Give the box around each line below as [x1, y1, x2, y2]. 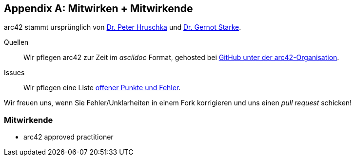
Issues [4, 68, 25, 77]
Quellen [4, 38, 29, 47]
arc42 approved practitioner [23, 133, 114, 141]
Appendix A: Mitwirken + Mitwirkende [4, 2, 193, 15]
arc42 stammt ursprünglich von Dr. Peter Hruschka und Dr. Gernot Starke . [4, 23, 241, 32]
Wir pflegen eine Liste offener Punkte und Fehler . [23, 83, 181, 92]
